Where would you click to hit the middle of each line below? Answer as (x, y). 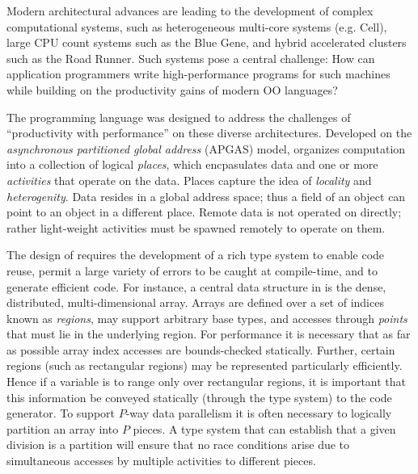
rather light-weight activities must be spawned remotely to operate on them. (196, 227)
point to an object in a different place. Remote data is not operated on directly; (204, 212)
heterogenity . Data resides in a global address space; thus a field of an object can (206, 196)
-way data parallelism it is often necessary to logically (259, 413)
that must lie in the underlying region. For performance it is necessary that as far (209, 334)
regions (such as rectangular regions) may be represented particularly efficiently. (205, 365)
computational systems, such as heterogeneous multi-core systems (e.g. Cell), (197, 26)
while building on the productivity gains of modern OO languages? (172, 89)
